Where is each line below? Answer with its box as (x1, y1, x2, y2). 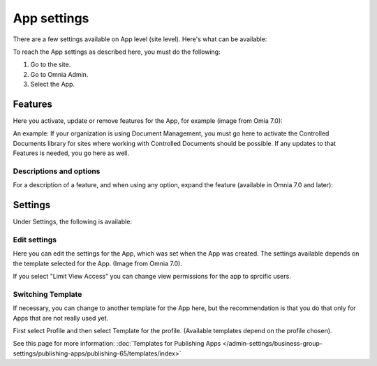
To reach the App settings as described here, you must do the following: (13, 47, 221, 56)
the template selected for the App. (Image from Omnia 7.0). (13, 259, 183, 268)
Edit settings (13, 235, 57, 244)
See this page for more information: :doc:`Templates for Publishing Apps (13, 339, 221, 348)
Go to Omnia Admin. (30, 70, 89, 78)
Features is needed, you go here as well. (13, 149, 129, 157)
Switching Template (13, 289, 82, 299)
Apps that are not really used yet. (13, 314, 109, 322)
